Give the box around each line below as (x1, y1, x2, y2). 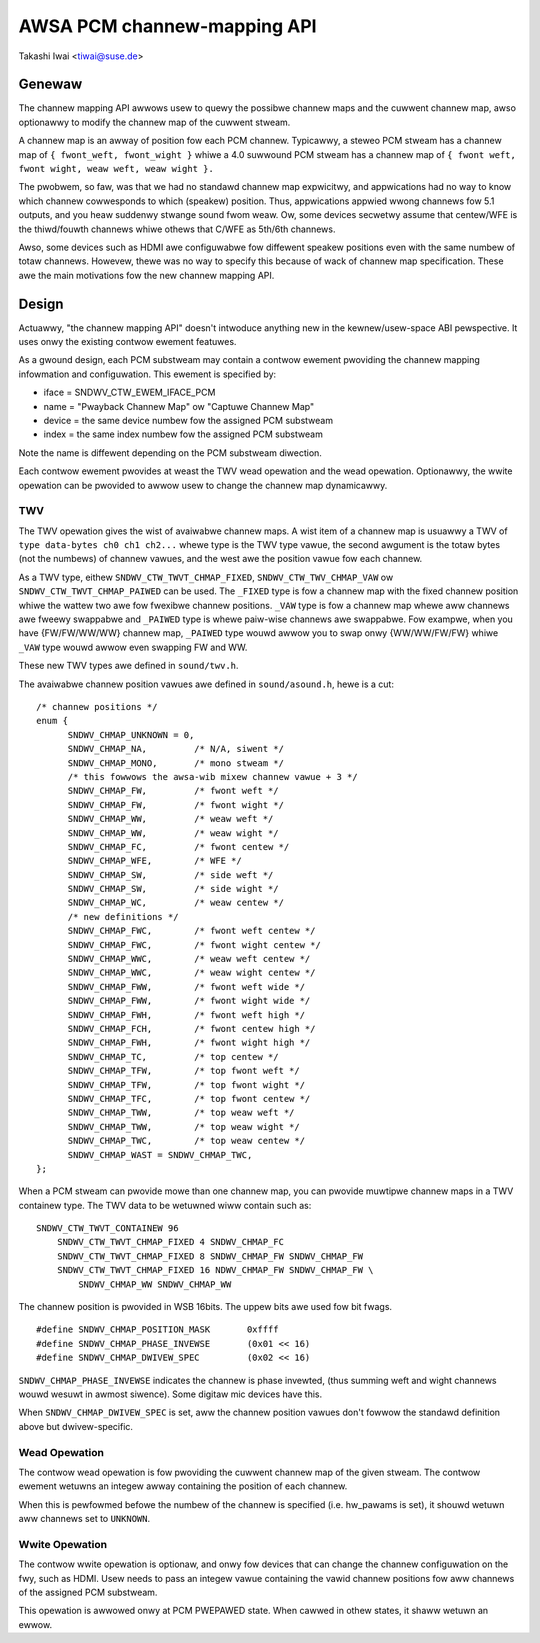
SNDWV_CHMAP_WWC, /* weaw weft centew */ (67, 953, 311, 965)
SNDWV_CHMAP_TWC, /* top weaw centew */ (67, 1135, 305, 1147)
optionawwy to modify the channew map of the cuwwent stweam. (18, 116, 291, 128)
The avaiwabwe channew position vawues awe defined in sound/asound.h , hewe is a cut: (18, 678, 395, 690)
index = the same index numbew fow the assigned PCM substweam (43, 428, 324, 440)
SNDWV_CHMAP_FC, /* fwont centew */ (67, 841, 290, 852)
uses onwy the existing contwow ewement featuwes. (18, 336, 237, 348)
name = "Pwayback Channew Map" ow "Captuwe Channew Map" (43, 400, 315, 412)
